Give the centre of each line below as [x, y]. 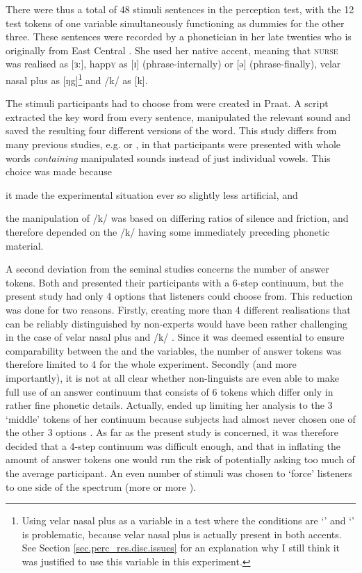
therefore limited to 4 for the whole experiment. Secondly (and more [151, 364]
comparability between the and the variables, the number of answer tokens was [174, 350]
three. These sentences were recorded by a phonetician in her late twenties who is [179, 37]
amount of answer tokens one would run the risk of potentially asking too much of [180, 459]
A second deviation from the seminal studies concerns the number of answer [167, 269]
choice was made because [59, 171]
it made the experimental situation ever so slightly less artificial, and [152, 194]
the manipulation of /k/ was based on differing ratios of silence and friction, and [177, 218]
